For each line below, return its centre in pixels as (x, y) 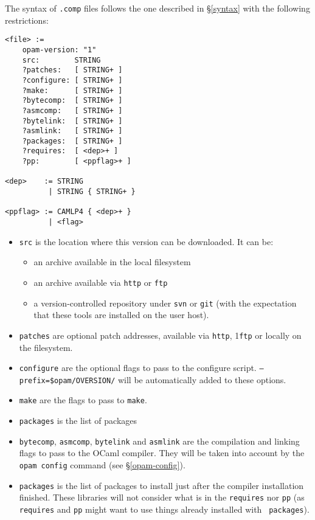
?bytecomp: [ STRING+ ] (72, 101)
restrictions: (27, 20)
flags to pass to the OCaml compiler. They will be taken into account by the (162, 453)
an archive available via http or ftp (101, 282)
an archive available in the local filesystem (112, 262)
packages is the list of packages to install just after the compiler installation (161, 485)
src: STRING (61, 60)
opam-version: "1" (59, 50)
